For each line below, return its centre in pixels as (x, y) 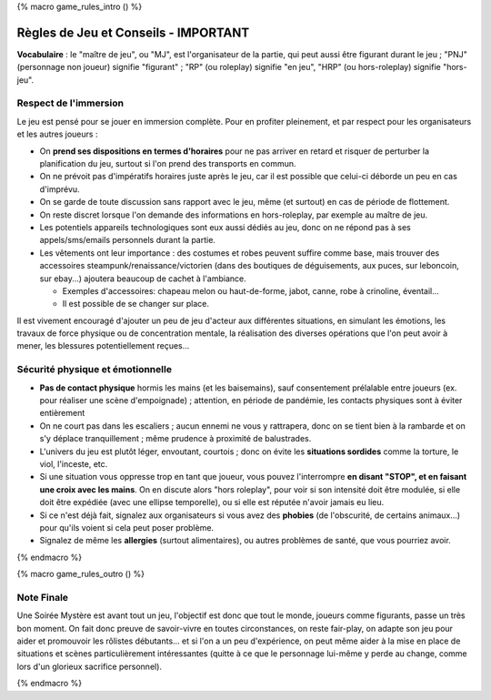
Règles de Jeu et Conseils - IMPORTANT (133, 32)
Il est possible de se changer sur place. (135, 304)
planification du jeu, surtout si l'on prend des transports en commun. (168, 163)
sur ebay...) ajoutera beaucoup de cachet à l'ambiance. (143, 279)
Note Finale (42, 597)
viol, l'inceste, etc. (74, 463)
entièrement (62, 413)
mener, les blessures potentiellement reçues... (103, 346)
